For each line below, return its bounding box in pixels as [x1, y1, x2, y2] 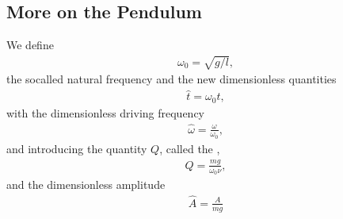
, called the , [159, 140, 220, 156]
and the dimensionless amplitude [6, 175, 166, 192]
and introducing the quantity [6, 140, 147, 156]
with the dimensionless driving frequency [6, 104, 204, 121]
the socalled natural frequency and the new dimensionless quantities [6, 71, 337, 87]
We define [6, 36, 54, 53]
